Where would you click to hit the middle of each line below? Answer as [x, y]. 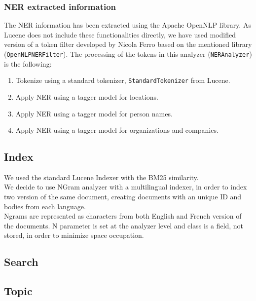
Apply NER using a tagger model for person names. [94, 113]
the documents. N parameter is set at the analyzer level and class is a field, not [124, 225]
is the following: [28, 63]
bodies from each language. [45, 206]
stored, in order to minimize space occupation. [74, 235]
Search [21, 262]
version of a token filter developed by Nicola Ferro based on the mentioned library [128, 44]
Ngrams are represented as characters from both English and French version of [123, 216]
